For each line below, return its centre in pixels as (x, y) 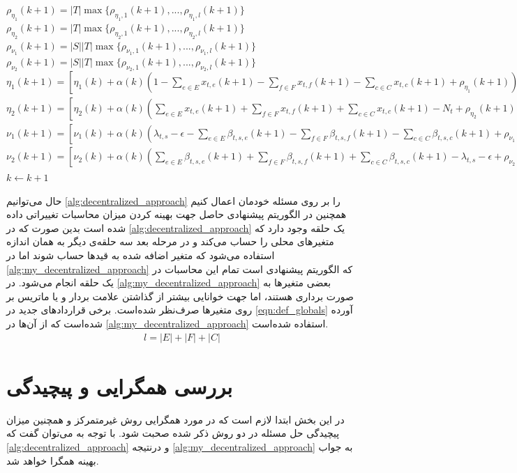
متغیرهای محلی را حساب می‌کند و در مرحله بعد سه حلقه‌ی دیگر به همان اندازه (170, 241)
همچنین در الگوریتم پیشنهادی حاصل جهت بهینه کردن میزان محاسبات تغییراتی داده (177, 214)
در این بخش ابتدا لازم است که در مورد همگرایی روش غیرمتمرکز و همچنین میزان (175, 419)
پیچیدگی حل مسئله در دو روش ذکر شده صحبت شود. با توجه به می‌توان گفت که (173, 433)
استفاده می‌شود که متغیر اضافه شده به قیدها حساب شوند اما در (141, 255)
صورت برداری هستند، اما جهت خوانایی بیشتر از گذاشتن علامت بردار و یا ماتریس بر (180, 296)
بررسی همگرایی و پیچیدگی (120, 386)
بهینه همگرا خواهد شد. (53, 460)
